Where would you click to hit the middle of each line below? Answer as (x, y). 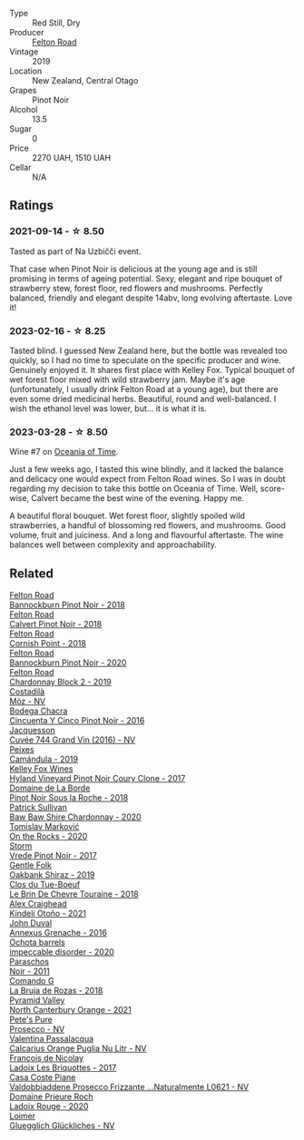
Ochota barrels (37, 942)
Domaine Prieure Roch (51, 1096)
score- (273, 488)
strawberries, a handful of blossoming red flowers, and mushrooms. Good (147, 526)
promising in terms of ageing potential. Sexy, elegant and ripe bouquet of (146, 278)
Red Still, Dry (56, 23)
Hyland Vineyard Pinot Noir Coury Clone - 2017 (98, 779)
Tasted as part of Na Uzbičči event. (75, 251)
